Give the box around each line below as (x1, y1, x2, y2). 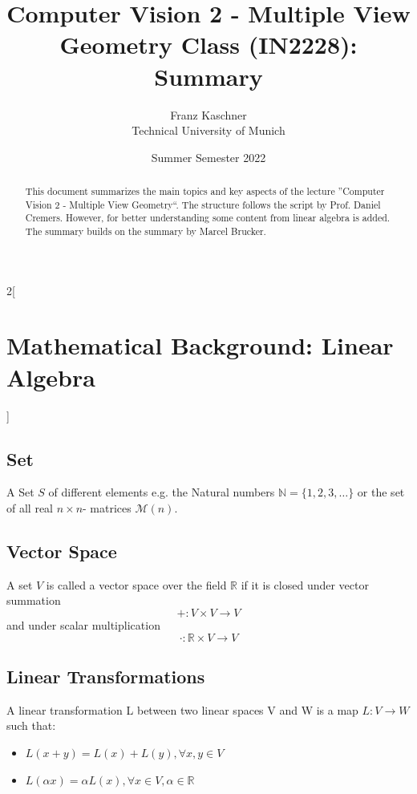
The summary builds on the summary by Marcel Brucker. (25, 225, 266, 238)
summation (6, 592, 61, 609)
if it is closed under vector (241, 576, 369, 593)
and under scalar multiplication (6, 616, 160, 633)
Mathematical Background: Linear (6, 329, 394, 362)
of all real (6, 500, 53, 516)
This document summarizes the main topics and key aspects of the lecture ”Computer (25, 184, 385, 198)
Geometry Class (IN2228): (59, 28, 358, 61)
